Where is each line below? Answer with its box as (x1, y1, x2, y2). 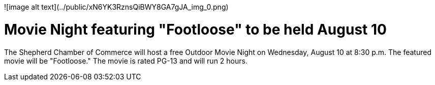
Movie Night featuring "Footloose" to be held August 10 (4, 20, 387, 38)
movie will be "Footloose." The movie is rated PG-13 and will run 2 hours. (4, 56, 247, 65)
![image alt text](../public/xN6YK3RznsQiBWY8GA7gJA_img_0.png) (4, 3, 229, 11)
